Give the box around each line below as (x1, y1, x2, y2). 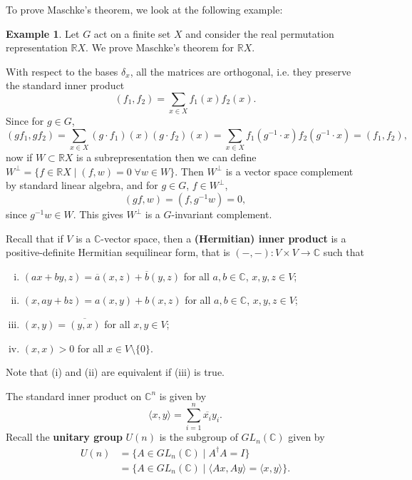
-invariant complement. (171, 207, 272, 221)
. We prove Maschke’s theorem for (86, 40, 235, 55)
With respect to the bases (6, 63, 118, 78)
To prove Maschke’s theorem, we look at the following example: (6, 2, 283, 16)
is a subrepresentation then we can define (76, 150, 257, 165)
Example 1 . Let (6, 26, 80, 41)
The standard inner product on (6, 388, 142, 403)
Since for (6, 113, 44, 128)
